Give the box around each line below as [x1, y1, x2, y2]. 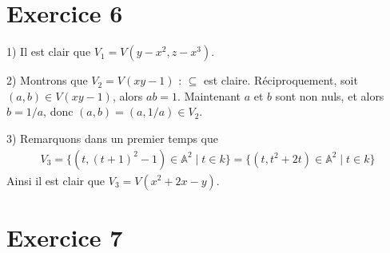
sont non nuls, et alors [275, 87, 384, 104]
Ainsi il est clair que [6, 172, 105, 188]
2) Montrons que [6, 72, 88, 89]
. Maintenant [177, 87, 241, 104]
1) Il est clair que [6, 43, 91, 60]
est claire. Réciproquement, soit [204, 72, 358, 89]
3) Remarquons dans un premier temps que [6, 129, 218, 146]
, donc [43, 103, 74, 120]
